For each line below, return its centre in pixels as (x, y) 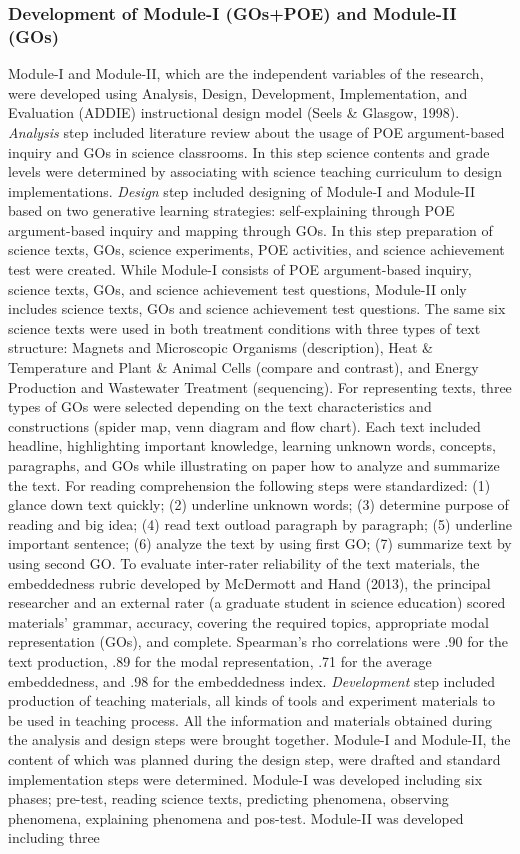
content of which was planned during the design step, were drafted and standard (254, 758)
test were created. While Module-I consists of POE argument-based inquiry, (240, 269)
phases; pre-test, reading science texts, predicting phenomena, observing (228, 798)
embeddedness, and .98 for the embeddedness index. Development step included (251, 680)
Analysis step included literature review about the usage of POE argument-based (256, 131)
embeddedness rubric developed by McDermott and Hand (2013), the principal (249, 582)
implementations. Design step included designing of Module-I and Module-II (242, 190)
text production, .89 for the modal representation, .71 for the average (220, 660)
